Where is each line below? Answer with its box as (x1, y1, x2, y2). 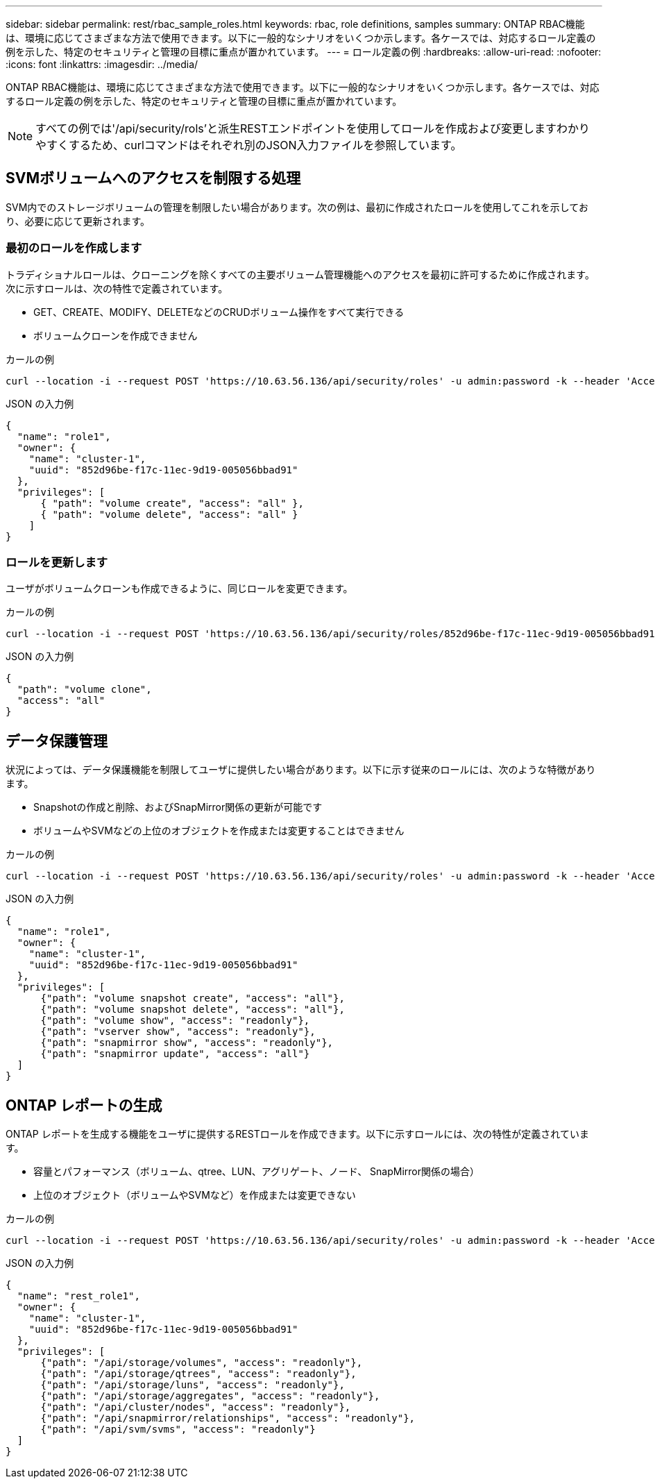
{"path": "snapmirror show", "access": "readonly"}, (40, 1037, 334, 1049)
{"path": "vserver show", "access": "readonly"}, (40, 1026, 316, 1038)
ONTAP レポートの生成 (6, 1096, 162, 1114)
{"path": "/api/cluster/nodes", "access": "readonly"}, (40, 1401, 351, 1413)
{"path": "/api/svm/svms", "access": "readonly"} (40, 1424, 316, 1435)
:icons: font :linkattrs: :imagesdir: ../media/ (6, 58, 198, 70)
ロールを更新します (6, 555, 108, 569)
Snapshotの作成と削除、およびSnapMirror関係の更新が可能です (33, 801, 323, 813)
